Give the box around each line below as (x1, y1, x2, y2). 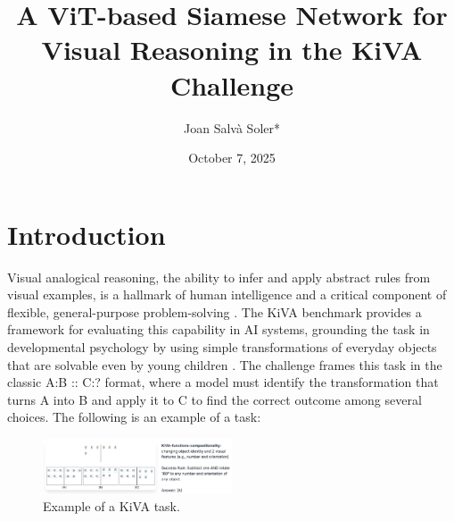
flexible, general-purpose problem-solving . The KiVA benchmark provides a (7, 302, 422, 321)
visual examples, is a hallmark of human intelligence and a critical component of (7, 285, 447, 304)
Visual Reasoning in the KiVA (41, 31, 423, 68)
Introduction (7, 215, 166, 252)
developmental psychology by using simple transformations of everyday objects (7, 338, 437, 356)
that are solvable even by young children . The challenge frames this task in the (7, 355, 442, 374)
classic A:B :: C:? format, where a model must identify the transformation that (7, 373, 439, 391)
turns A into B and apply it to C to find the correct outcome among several (7, 390, 422, 408)
